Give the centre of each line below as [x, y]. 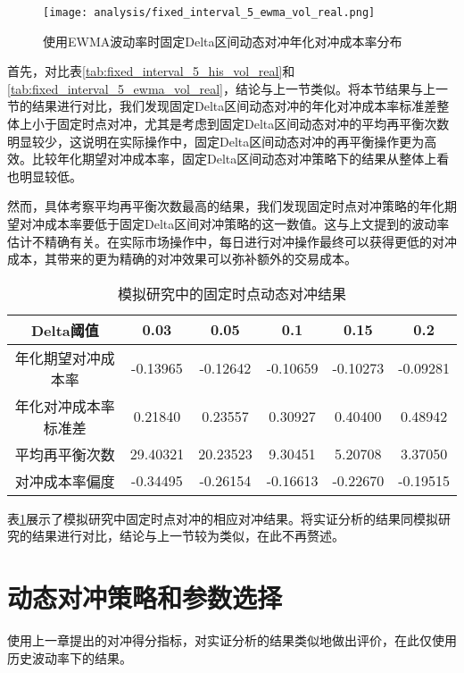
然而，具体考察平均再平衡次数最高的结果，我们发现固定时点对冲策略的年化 [226, 206]
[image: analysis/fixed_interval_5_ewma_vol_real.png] [209, 13]
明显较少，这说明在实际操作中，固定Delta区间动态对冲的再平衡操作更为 [216, 141]
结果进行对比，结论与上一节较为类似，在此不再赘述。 [188, 536]
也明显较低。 [45, 176]
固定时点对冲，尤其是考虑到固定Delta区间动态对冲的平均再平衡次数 [253, 124]
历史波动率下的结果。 [70, 657]
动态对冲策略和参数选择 [145, 597]
